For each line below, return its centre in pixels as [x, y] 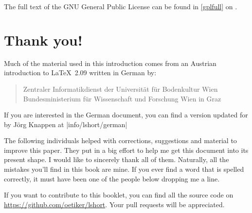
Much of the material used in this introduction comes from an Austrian [110, 63]
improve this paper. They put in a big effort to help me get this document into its [126, 150]
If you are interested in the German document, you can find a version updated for [126, 115]
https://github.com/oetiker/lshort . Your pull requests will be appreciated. [114, 204]
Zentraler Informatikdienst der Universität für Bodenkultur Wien [120, 89]
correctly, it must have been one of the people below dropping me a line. [112, 178]
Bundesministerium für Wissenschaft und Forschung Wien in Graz [122, 98]
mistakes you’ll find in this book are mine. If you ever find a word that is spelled [124, 169]
